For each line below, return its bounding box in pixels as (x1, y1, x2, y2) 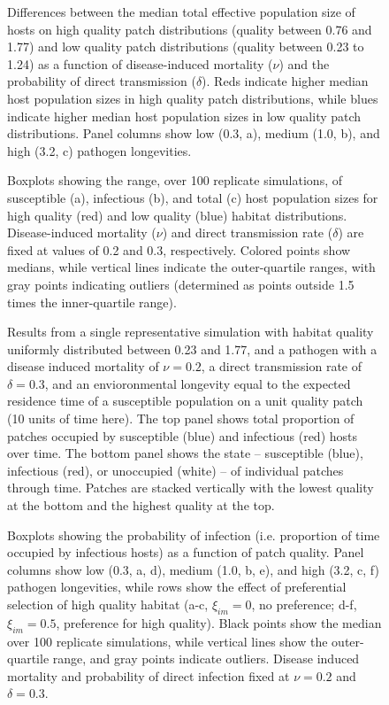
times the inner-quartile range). (7, 292, 177, 311)
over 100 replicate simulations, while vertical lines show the (7, 631, 328, 650)
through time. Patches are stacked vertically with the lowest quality (7, 478, 374, 497)
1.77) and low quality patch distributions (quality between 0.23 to (7, 37, 364, 56)
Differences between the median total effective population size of (7, 3, 355, 20)
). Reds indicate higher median (202, 72, 369, 90)
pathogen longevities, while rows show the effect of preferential (7, 577, 347, 596)
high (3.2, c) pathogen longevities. (7, 141, 192, 159)
